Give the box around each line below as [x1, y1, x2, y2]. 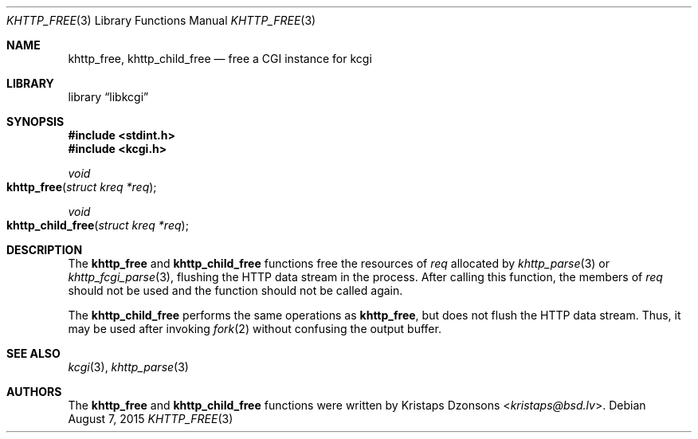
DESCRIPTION [6, 243, 83, 257]
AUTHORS [6, 385, 62, 398]
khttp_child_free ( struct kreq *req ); [6, 218, 189, 232]
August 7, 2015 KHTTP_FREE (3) [68, 412, 233, 425]
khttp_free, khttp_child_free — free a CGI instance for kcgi [68, 52, 372, 65]
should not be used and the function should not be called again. [68, 284, 403, 297]
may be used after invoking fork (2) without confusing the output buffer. [68, 322, 441, 335]
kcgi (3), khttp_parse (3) [68, 360, 189, 374]
